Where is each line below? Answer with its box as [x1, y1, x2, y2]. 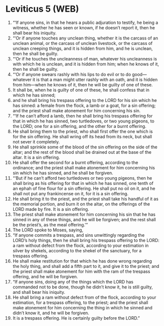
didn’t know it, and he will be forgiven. [12, 310, 89, 316]
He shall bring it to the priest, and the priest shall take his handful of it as [12, 196, 159, 202]
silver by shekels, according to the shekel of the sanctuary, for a [12, 247, 142, 253]
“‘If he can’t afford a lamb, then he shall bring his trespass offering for [12, 113, 153, 119]
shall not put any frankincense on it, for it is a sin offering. [12, 190, 129, 196]
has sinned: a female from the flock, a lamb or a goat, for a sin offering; [12, 102, 156, 108]
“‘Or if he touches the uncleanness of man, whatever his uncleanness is [12, 56, 157, 61]
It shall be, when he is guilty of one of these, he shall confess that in [12, 87, 150, 93]
